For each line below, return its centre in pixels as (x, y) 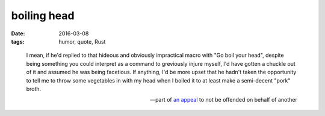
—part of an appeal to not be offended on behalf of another (223, 100)
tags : (18, 41)
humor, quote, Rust (82, 41)
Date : (18, 33)
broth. (34, 88)
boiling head (43, 16)
